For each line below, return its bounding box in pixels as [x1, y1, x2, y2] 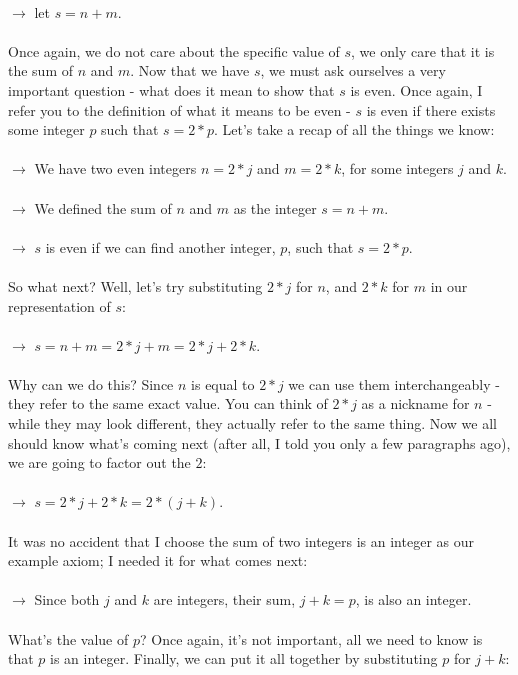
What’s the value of [8, 628, 129, 649]
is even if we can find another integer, [45, 236, 276, 257]
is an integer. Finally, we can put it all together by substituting [50, 648, 438, 669]
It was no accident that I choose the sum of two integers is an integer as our [8, 530, 474, 551]
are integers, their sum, [153, 589, 296, 610]
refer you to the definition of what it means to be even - [8, 99, 351, 120]
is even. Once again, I [350, 79, 483, 100]
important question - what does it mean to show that [8, 79, 335, 100]
